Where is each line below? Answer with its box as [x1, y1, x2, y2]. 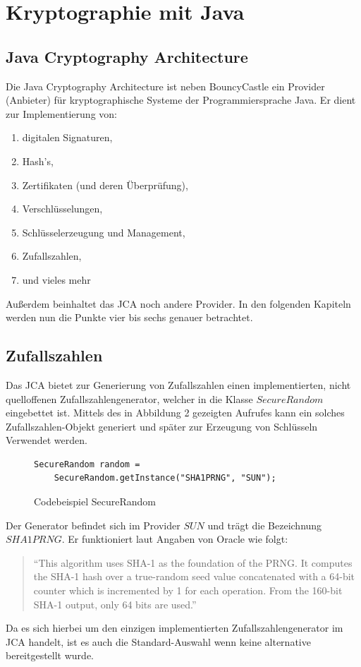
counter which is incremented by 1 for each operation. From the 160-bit [33, 583, 343, 598]
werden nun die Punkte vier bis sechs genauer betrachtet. [6, 310, 253, 325]
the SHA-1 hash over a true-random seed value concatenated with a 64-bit [33, 569, 355, 584]
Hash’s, [22, 153, 54, 168]
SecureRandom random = [34, 459, 140, 469]
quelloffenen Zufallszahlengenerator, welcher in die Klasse [6, 391, 253, 406]
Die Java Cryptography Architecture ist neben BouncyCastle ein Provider [6, 78, 325, 93]
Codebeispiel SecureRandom [34, 494, 156, 509]
